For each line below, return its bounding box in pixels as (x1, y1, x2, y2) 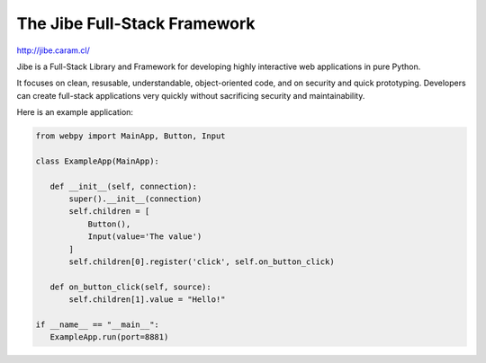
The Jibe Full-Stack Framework (16, 13, 256, 33)
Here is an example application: (16, 107, 134, 118)
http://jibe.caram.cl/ (16, 45, 90, 56)
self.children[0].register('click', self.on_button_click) (68, 257, 335, 267)
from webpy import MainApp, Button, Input (35, 131, 226, 141)
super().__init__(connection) (68, 194, 202, 204)
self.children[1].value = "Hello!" (68, 295, 226, 305)
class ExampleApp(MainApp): (35, 155, 159, 166)
